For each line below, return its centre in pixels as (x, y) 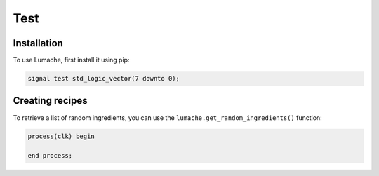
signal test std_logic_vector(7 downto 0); (104, 79)
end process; (50, 156)
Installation (38, 43)
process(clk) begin (61, 136)
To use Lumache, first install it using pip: (71, 60)
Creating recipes (50, 101)
